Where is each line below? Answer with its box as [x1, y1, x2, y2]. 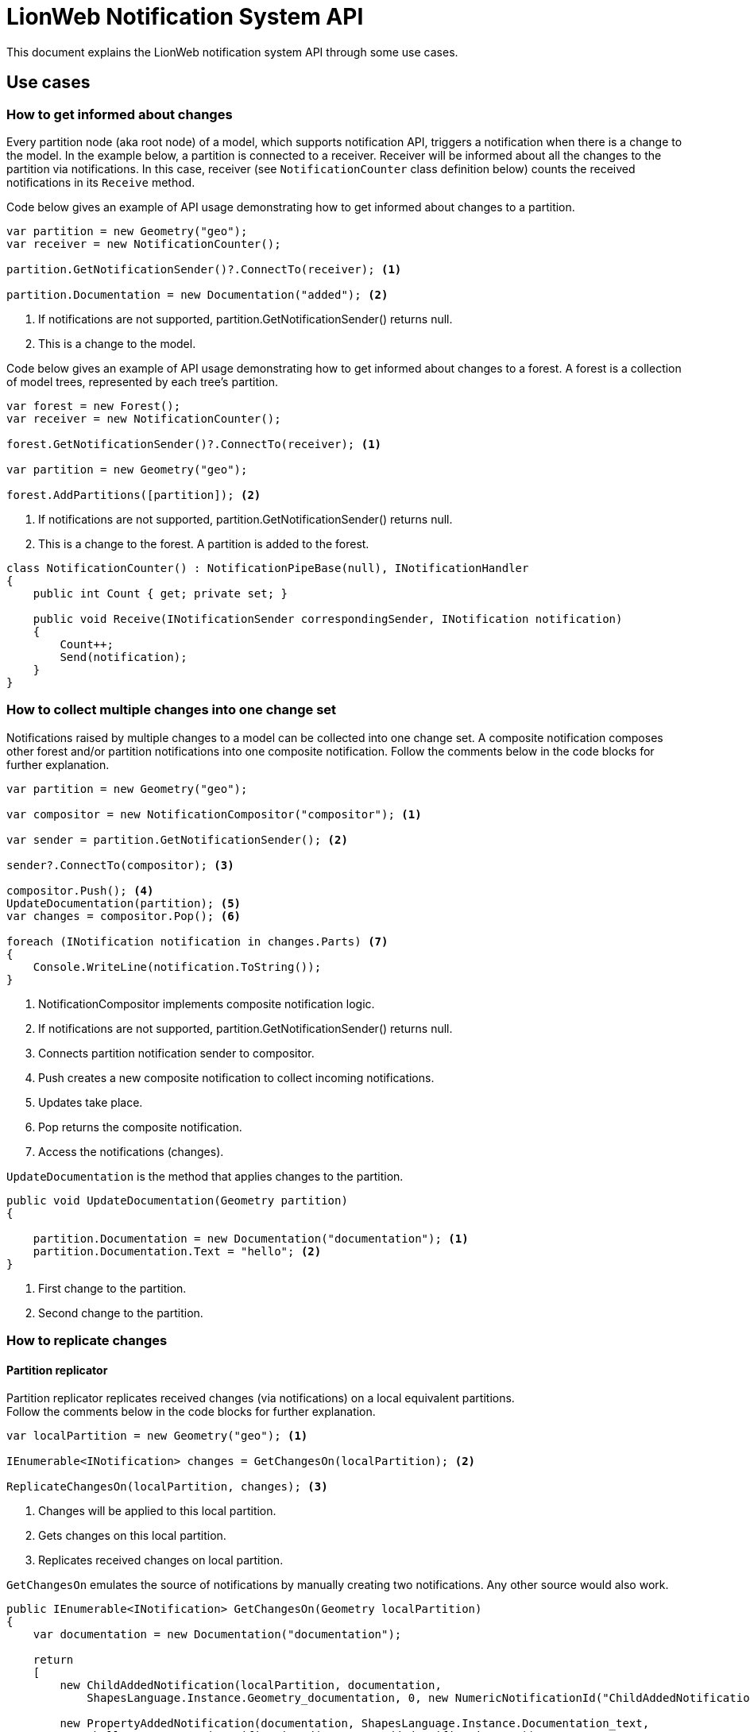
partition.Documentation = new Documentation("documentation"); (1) [33, 1231, 469, 1245]
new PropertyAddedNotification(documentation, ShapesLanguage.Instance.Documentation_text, [60, 1717, 650, 1730]
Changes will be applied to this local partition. [38, 1504, 276, 1518]
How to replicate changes [6, 1332, 168, 1349]
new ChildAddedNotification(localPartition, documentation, [60, 1679, 442, 1692]
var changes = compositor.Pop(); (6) [6, 909, 242, 922]
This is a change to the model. [38, 336, 196, 350]
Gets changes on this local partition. [38, 1529, 226, 1543]
